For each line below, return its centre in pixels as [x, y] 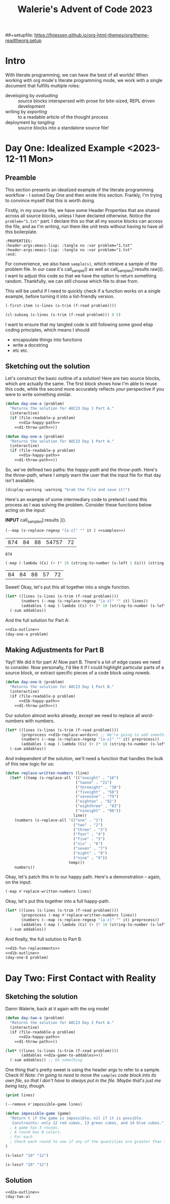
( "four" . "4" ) [89, 834]
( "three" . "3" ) [90, 829]
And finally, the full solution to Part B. [44, 939]
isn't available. [20, 480]
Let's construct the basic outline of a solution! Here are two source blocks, [83, 379]
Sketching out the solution [48, 366]
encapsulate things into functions [47, 340]
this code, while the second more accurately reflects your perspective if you [85, 389]
